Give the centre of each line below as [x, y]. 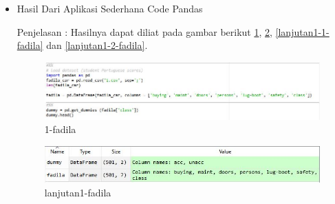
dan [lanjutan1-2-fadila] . [97, 45]
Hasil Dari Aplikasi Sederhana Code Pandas [110, 8]
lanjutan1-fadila [78, 192]
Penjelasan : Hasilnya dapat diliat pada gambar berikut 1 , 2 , [144, 31]
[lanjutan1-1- [302, 31]
